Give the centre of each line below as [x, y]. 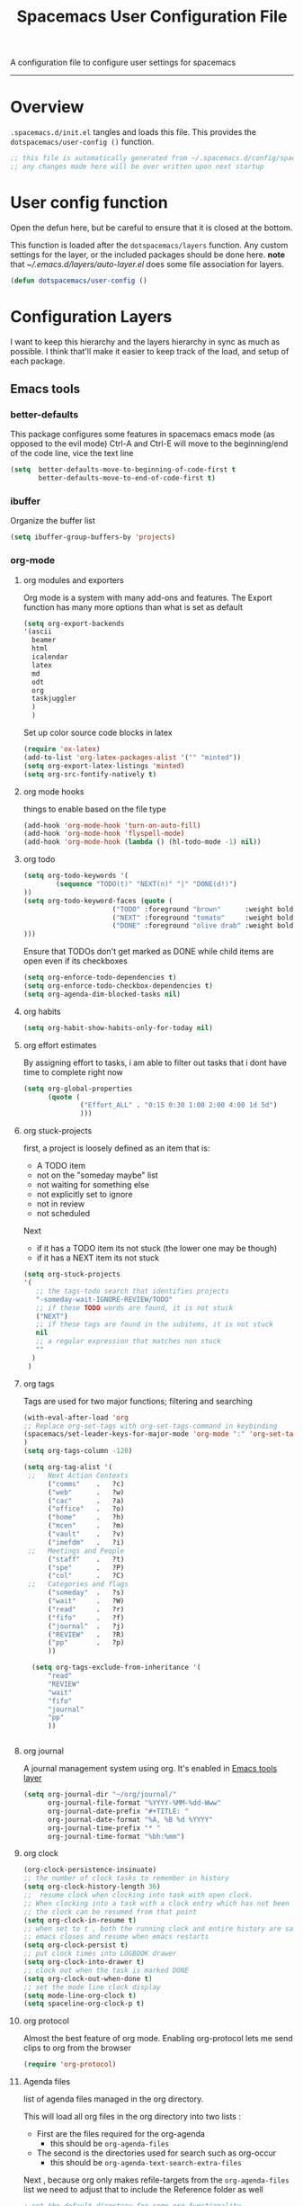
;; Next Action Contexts [78, 1475]
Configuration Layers [91, 316]
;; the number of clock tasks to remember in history [126, 1879]
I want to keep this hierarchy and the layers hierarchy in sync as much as [145, 341]
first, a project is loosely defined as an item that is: [116, 1148]
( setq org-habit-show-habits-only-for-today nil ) [118, 1027]
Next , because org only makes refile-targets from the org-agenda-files [156, 2180]
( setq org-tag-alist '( [68, 1467]
